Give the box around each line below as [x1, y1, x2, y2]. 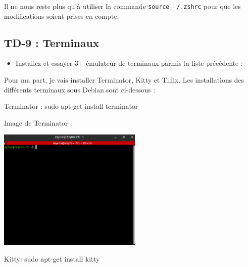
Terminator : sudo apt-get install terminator [4, 101, 138, 111]
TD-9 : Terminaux [4, 35, 99, 50]
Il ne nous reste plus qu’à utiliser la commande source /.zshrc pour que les [4, 1, 241, 11]
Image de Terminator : [4, 117, 72, 128]
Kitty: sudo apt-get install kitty [4, 254, 100, 264]
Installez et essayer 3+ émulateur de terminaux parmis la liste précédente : [15, 58, 243, 68]
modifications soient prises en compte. [4, 10, 119, 21]
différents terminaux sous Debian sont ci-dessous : [4, 84, 155, 94]
